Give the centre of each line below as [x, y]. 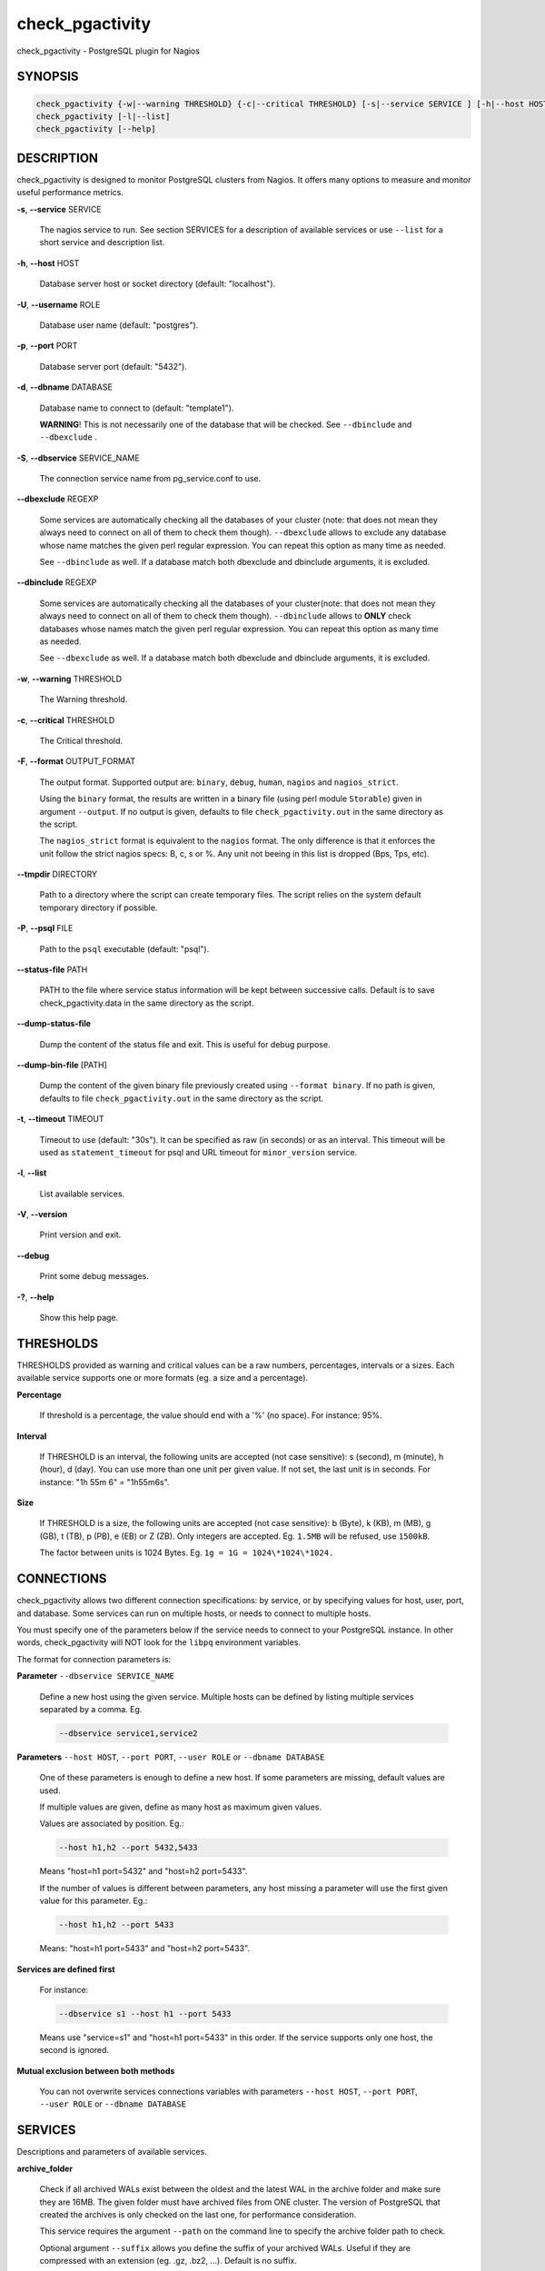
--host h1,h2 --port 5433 [116, 1925]
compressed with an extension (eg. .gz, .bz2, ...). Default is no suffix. [168, 2261]
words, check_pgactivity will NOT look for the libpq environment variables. [159, 1642]
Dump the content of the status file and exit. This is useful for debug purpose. [185, 1044]
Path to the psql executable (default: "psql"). [124, 948]
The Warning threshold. [84, 699]
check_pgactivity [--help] [96, 129]
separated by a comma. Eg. [91, 1709]
